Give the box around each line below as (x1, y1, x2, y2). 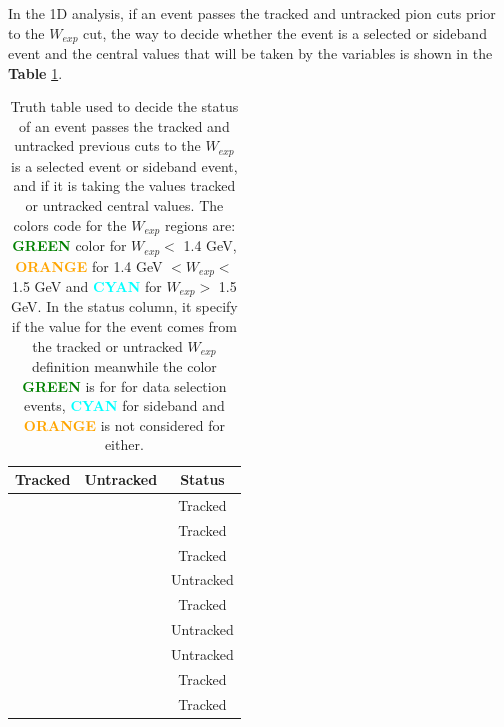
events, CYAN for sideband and (24, 395, 225, 416)
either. (104, 434, 144, 455)
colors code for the (13, 214, 127, 235)
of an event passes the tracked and (19, 115, 230, 136)
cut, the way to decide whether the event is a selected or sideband (83, 22, 487, 43)
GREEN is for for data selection (22, 375, 227, 396)
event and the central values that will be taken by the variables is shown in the (8, 43, 493, 64)
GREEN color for (12, 235, 127, 256)
